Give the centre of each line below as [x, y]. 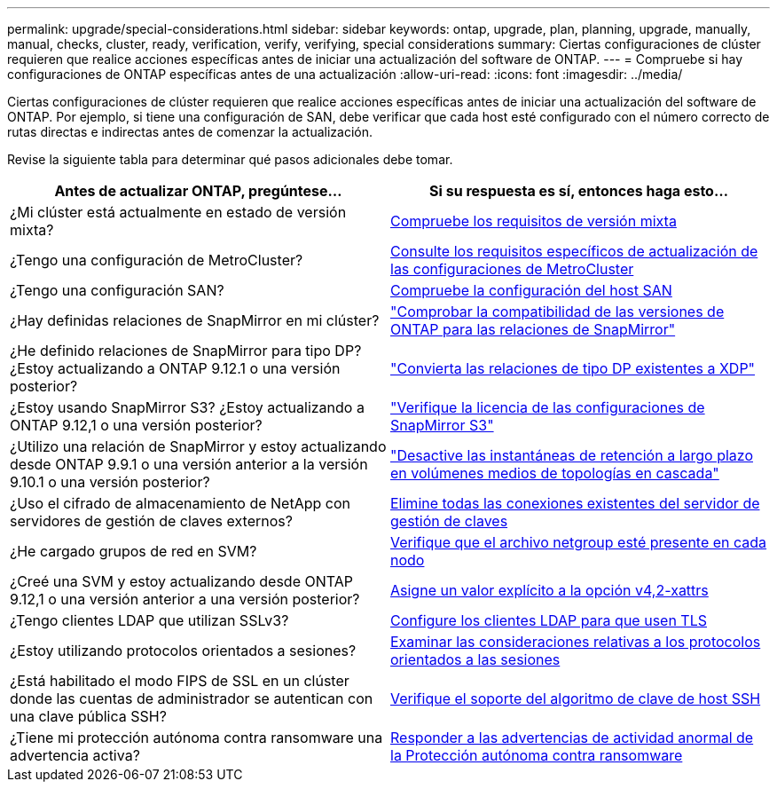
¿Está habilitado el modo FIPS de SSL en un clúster [180, 681]
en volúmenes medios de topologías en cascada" [555, 473]
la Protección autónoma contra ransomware [537, 755]
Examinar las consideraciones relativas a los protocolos [576, 642]
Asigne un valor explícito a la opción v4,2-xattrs [549, 590]
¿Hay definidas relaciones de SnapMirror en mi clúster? [195, 320]
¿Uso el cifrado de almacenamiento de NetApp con [180, 503]
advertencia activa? [75, 755]
